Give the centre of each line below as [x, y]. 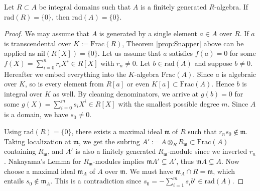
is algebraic [239, 74]
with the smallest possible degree [169, 103]
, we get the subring [109, 141]
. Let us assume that [129, 53]
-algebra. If [231, 7]
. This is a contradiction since [96, 181]
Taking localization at [38, 141]
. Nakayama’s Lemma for [43, 161]
